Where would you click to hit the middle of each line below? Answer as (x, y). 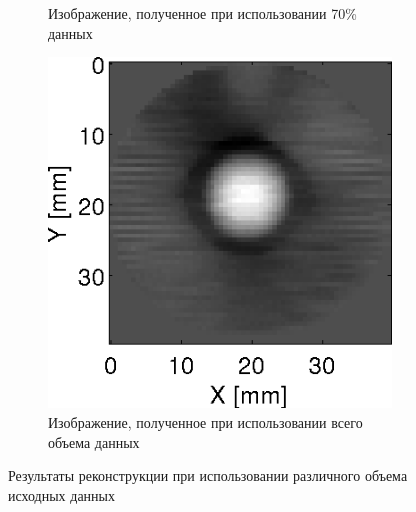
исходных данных (61, 494)
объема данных (94, 441)
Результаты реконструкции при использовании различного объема (208, 475)
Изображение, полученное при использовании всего (205, 421)
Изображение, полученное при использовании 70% (202, 13)
